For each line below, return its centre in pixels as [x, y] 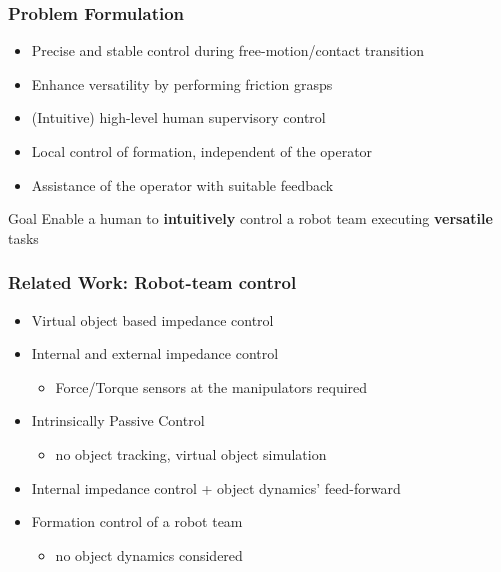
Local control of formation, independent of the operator [202, 151]
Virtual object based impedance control [152, 319]
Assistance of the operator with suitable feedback [182, 184]
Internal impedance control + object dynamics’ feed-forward [216, 487]
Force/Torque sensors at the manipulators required [211, 386]
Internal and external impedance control [155, 353]
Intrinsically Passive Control [118, 420]
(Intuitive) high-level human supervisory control [178, 117]
